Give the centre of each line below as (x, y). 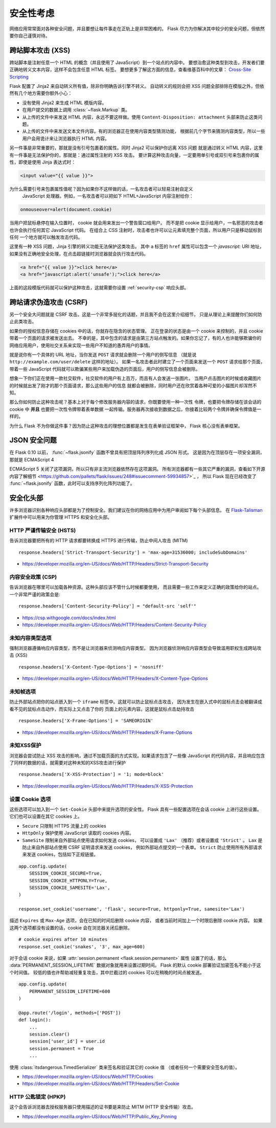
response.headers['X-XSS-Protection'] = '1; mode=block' (91, 774)
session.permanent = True (62, 1048)
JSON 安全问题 (33, 440)
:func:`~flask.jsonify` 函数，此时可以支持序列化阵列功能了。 (72, 483)
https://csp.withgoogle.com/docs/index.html (69, 618)
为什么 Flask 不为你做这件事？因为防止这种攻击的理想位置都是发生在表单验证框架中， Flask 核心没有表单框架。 (126, 426)
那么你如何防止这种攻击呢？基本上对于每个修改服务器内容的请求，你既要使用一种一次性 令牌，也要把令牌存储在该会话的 (135, 402)
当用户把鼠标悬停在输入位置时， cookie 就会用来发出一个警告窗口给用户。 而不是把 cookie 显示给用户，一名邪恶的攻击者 (136, 223)
